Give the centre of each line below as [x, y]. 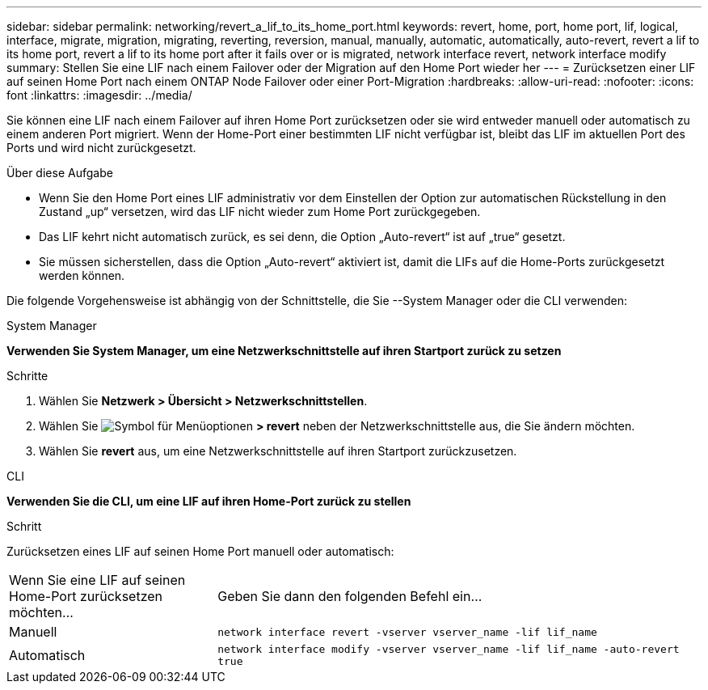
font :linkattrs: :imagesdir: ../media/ [99, 95]
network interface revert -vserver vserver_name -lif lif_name [407, 632]
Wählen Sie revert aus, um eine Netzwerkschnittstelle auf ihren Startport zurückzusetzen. [278, 451]
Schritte [27, 376]
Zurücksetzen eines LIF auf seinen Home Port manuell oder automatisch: [200, 551]
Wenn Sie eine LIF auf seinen [97, 580]
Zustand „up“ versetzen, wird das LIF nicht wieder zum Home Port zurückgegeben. [260, 212]
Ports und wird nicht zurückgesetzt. [101, 148]
